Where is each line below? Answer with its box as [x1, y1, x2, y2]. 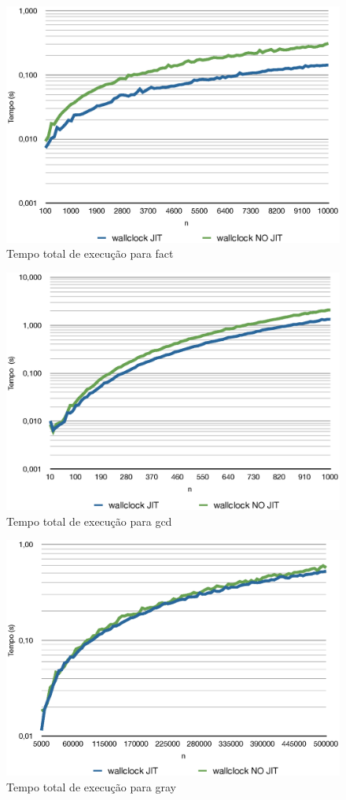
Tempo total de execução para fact [6, 245, 174, 262]
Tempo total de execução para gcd [6, 512, 172, 529]
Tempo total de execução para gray [6, 779, 176, 795]
